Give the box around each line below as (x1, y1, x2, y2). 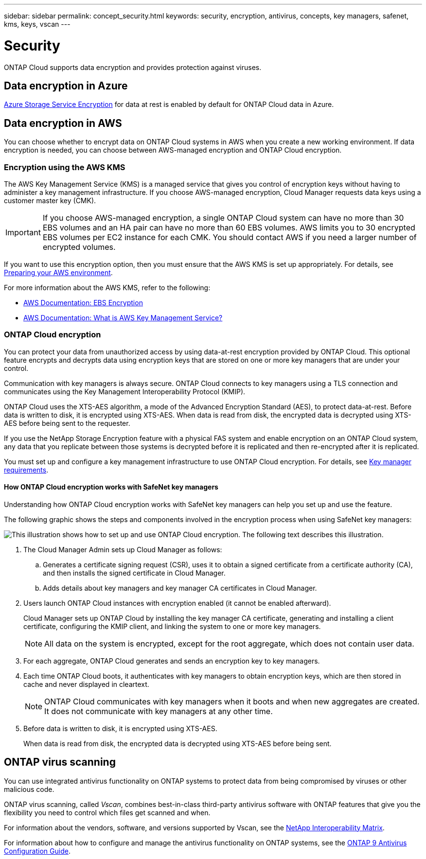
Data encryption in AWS (4, 117, 122, 129)
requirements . (4, 465, 49, 474)
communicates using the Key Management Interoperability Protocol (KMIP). (4, 387, 246, 396)
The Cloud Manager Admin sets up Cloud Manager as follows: (23, 545, 222, 554)
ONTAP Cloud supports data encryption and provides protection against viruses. (4, 63, 262, 71)
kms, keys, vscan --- (4, 20, 71, 28)
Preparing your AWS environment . (4, 268, 113, 277)
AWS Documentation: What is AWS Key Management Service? (23, 313, 223, 322)
